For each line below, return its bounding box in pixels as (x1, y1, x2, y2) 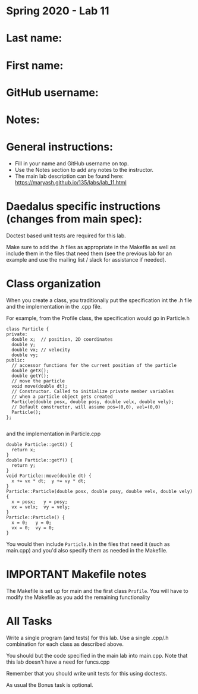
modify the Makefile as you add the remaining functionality (6, 593, 150, 601)
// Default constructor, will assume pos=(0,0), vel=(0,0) (11, 404, 161, 410)
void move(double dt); (11, 383, 68, 389)
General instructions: (6, 140, 114, 154)
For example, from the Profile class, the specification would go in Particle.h (6, 314, 190, 322)
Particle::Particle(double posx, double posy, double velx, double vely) (6, 488, 193, 494)
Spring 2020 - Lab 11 (6, 4, 109, 18)
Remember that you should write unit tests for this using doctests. (6, 670, 168, 677)
